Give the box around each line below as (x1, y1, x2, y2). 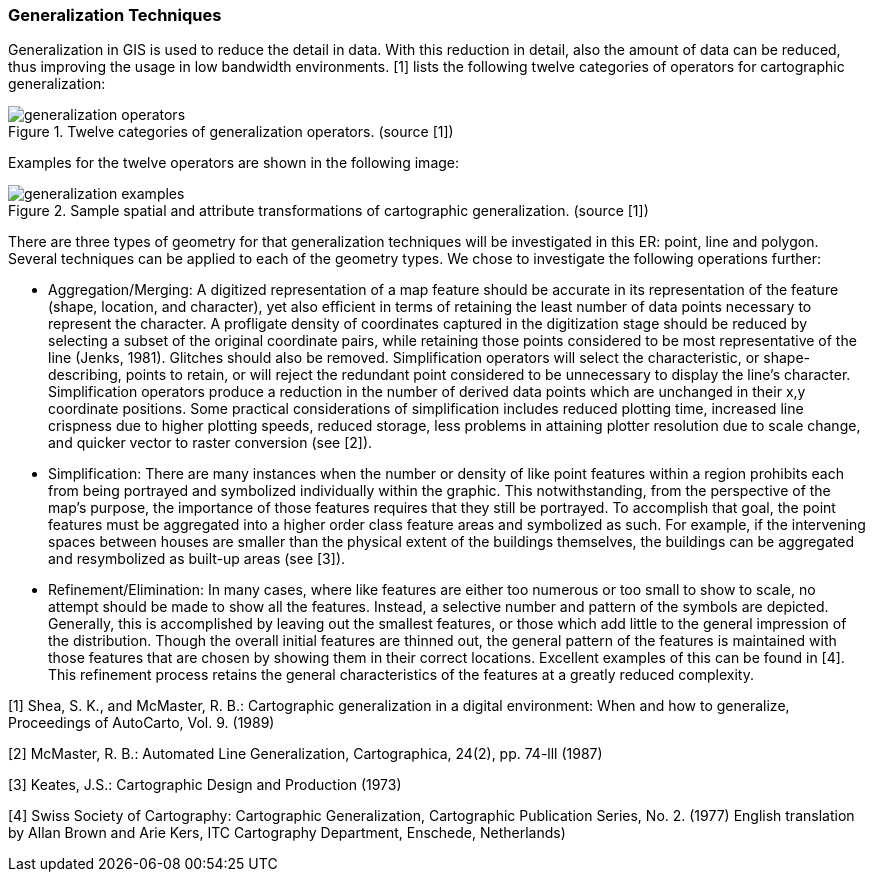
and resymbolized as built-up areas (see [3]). (48, 550, 346, 568)
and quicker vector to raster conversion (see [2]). (48, 434, 373, 452)
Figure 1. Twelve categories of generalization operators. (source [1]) (8, 123, 454, 141)
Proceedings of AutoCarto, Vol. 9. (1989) (8, 714, 275, 732)
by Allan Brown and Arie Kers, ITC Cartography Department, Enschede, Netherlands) (8, 824, 566, 842)
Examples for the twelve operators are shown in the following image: (8, 154, 460, 172)
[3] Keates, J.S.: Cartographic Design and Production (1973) (8, 776, 402, 794)
